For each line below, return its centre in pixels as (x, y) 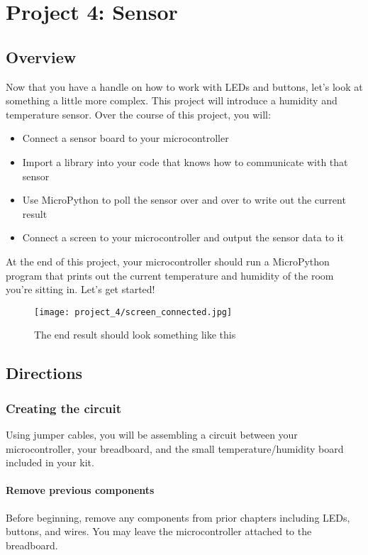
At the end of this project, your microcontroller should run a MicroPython (168, 261)
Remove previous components (80, 490)
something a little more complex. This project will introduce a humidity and (172, 100)
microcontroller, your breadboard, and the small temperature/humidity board (175, 448)
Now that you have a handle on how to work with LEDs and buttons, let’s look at (184, 86)
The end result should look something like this (135, 335)
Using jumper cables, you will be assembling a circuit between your (152, 434)
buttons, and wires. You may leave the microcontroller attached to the (159, 531)
